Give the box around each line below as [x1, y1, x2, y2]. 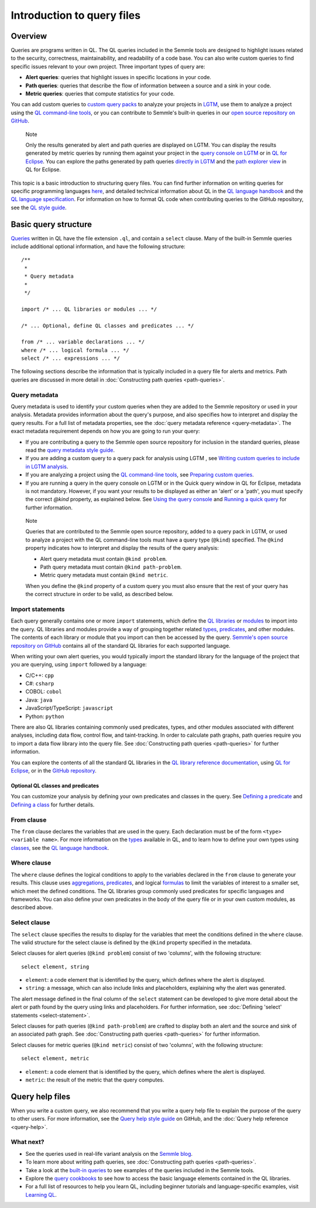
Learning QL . [25, 1191, 57, 1198]
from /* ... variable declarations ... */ [21, 339, 145, 345]
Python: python [25, 713, 64, 720]
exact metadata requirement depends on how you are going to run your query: [11, 428, 200, 435]
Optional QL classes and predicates [11, 782, 99, 789]
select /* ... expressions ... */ [21, 355, 120, 362]
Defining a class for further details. [11, 801, 95, 808]
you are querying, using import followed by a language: [11, 661, 147, 668]
